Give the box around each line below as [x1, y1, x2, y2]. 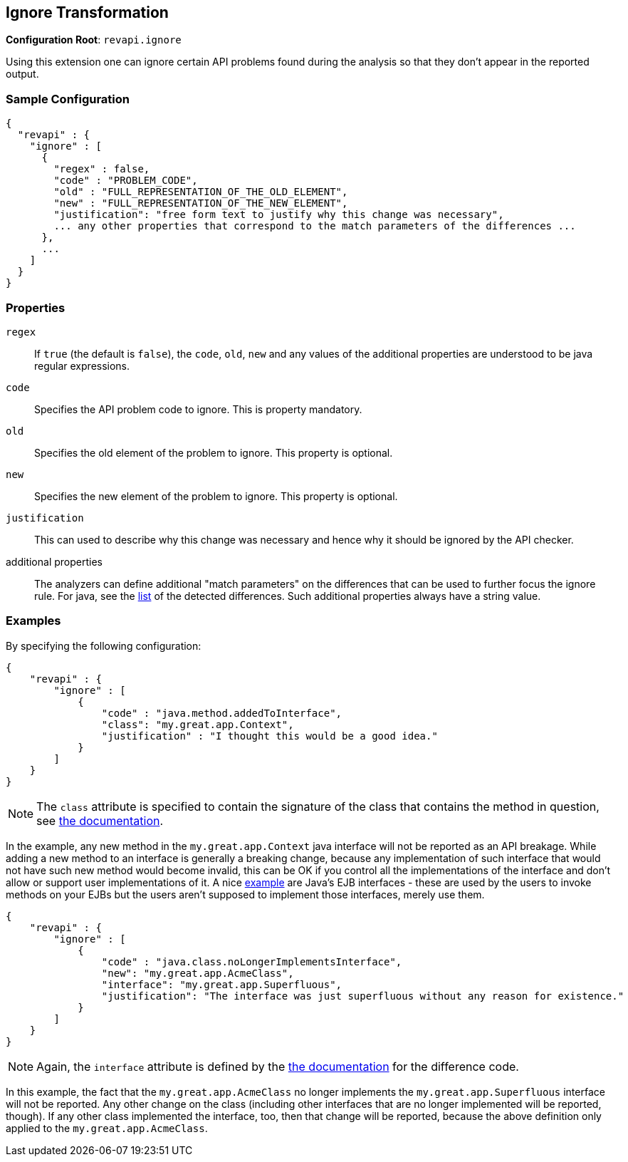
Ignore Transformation [6, 4, 169, 21]
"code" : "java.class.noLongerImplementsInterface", [101, 955, 402, 968]
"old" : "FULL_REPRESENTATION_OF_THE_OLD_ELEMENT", [53, 186, 348, 198]
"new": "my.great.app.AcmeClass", [101, 967, 294, 979]
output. [6, 68, 39, 81]
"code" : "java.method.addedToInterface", [101, 707, 342, 719]
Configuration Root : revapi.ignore [6, 33, 182, 46]
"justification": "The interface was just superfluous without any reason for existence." [101, 990, 624, 1002]
